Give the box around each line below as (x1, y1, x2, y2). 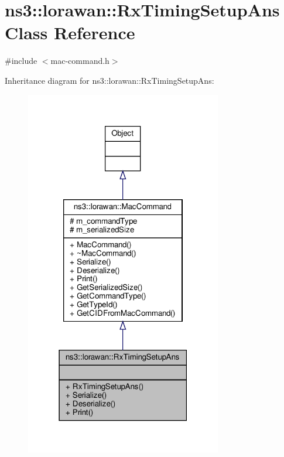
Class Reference (5, 21, 135, 45)
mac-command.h (50, 54, 110, 67)
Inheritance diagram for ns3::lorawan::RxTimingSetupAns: (5, 74, 214, 86)
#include (5, 54, 37, 67)
